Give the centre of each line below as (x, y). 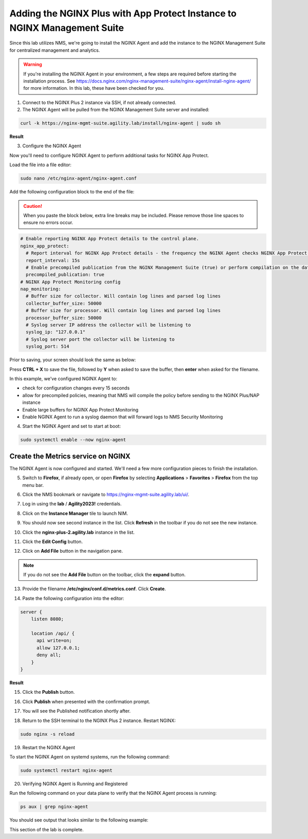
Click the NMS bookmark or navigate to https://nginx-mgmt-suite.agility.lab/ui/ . (106, 494)
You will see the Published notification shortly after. (76, 711)
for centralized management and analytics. (55, 50)
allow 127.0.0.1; (59, 648)
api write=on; (54, 641)
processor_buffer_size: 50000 (64, 318)
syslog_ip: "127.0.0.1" (56, 332)
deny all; (49, 655)
